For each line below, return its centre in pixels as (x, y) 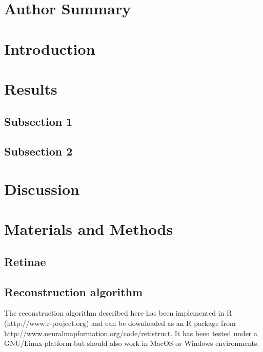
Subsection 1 (38, 121)
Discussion (42, 189)
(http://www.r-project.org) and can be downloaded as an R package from (120, 323)
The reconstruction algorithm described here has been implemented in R (118, 313)
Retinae (25, 261)
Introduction (50, 48)
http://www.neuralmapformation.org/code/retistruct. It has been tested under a (131, 333)
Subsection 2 (38, 151)
